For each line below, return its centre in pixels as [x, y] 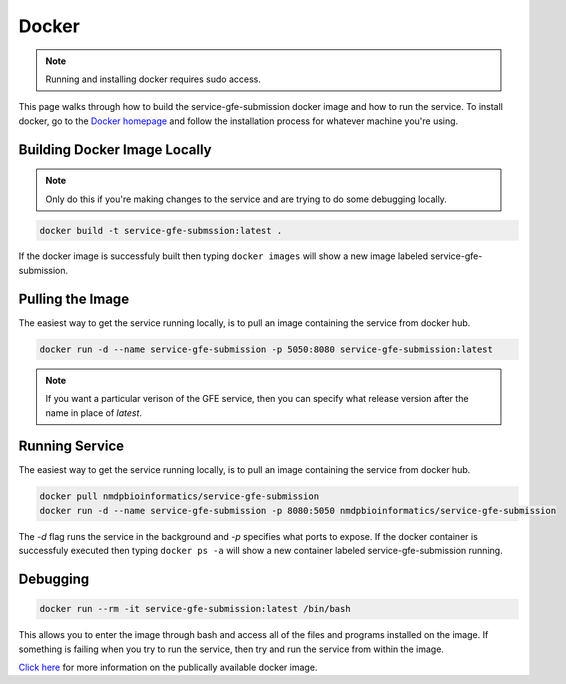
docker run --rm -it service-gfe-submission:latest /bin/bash [195, 609]
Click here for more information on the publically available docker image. [168, 667]
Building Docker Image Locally [115, 149]
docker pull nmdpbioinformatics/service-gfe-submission [179, 496]
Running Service [71, 446]
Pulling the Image [74, 298]
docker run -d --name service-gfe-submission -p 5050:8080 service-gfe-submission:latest [266, 349]
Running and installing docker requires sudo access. [153, 79]
